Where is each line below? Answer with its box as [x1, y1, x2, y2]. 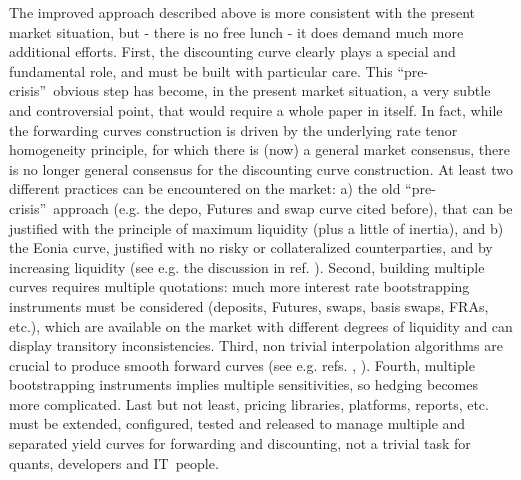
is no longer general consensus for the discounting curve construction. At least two [9, 158, 513, 179]
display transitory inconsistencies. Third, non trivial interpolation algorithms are [9, 335, 503, 356]
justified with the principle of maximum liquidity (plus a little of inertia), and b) [9, 217, 504, 238]
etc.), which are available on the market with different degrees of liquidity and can [9, 315, 513, 336]
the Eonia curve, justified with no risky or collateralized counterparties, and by [9, 237, 493, 258]
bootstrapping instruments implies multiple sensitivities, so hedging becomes [9, 374, 478, 395]
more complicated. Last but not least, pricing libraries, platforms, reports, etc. [9, 393, 489, 414]
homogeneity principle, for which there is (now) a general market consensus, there [9, 139, 511, 160]
